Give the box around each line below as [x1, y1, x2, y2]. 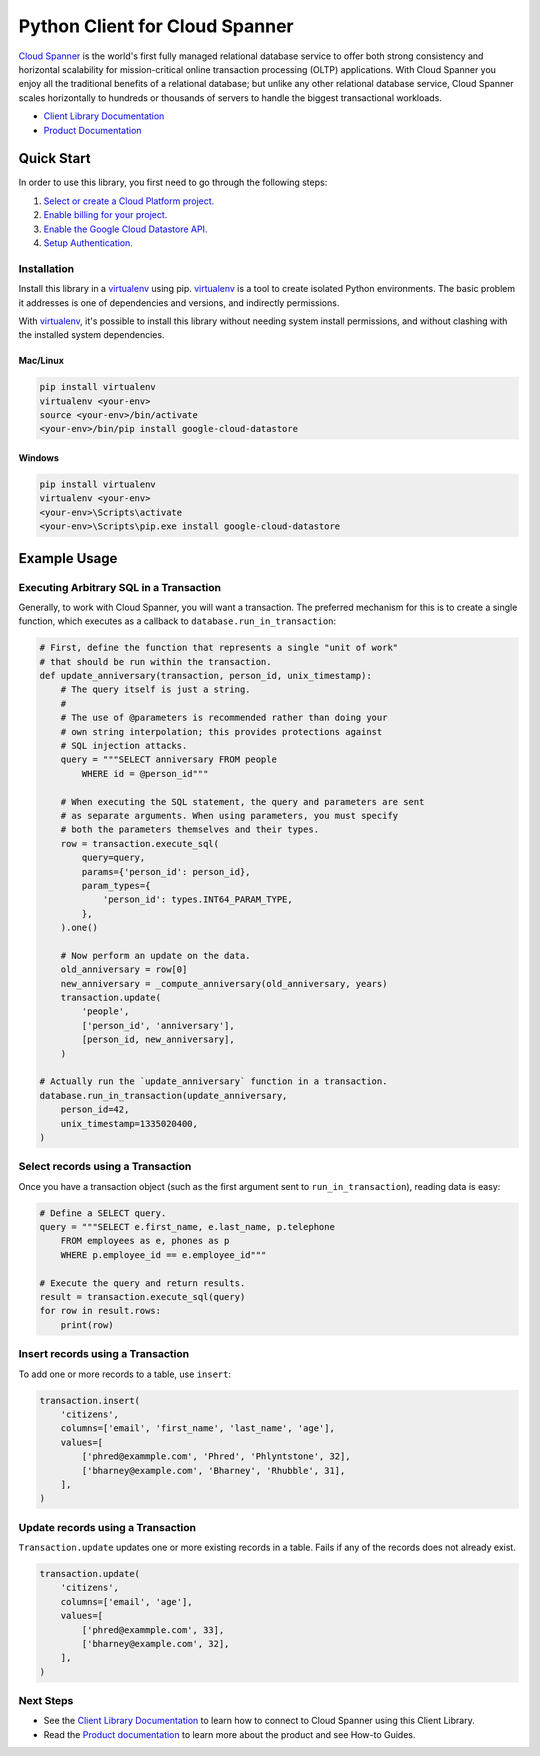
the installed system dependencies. [18, 329, 165, 341]
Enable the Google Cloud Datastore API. [43, 223, 208, 235]
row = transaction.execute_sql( [60, 838, 220, 849]
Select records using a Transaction [18, 1160, 192, 1174]
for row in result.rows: [39, 1305, 162, 1317]
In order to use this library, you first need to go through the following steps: [18, 176, 328, 189]
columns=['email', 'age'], [60, 1596, 194, 1607]
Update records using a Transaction [18, 1520, 197, 1534]
